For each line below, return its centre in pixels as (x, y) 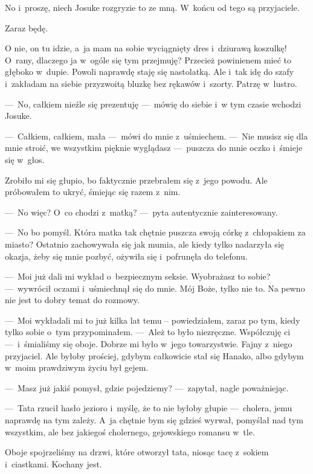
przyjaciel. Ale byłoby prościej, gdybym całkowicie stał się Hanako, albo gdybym (154, 355)
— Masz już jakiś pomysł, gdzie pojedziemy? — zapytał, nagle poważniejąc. (147, 387)
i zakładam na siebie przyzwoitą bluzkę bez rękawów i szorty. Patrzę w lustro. (151, 83)
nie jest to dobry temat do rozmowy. (72, 300)
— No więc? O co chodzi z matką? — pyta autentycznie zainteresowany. (141, 212)
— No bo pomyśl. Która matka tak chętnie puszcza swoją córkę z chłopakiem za (155, 232)
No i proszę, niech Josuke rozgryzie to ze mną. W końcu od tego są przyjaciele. (152, 7)
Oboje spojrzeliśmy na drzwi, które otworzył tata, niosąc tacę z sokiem (137, 452)
